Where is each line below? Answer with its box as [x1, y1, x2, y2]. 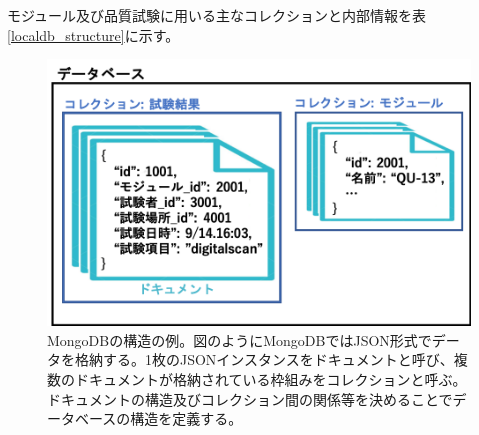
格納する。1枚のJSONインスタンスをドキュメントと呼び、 [74, 349, 454, 370]
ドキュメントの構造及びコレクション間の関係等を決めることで [47, 388, 453, 409]
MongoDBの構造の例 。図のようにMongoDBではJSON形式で [47, 329, 432, 350]
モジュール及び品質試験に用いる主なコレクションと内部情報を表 [7, 5, 427, 25]
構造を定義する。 [130, 408, 243, 429]
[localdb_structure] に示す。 [7, 24, 180, 45]
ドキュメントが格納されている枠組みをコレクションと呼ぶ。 [74, 369, 467, 390]
